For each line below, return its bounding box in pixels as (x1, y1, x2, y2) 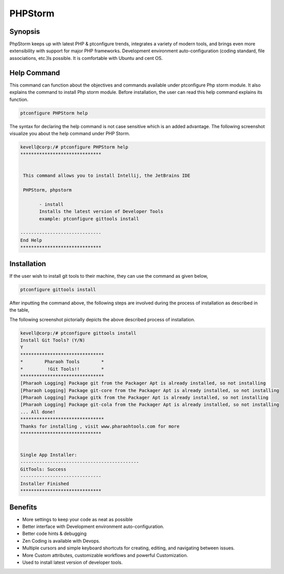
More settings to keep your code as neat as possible (22, 516, 133, 522)
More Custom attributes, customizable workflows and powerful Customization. (22, 552, 188, 558)
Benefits (9, 503, 37, 511)
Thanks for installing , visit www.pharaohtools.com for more (20, 423, 180, 429)
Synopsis (9, 27, 40, 36)
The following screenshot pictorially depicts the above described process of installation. (9, 316, 195, 322)
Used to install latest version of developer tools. (22, 559, 123, 566)
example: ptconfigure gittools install (39, 216, 139, 221)
